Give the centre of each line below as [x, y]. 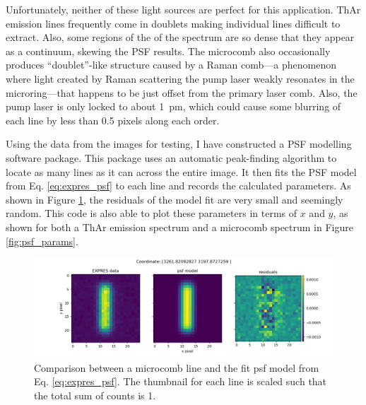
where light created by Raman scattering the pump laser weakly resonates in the [180, 78]
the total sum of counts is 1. [95, 395]
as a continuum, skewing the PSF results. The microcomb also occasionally [168, 51]
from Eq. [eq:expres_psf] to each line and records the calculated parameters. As [178, 186]
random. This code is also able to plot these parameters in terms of [152, 213]
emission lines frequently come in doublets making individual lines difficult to [173, 23]
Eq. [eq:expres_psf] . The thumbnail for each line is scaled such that [181, 381]
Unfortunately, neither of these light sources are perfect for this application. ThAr [183, 9]
